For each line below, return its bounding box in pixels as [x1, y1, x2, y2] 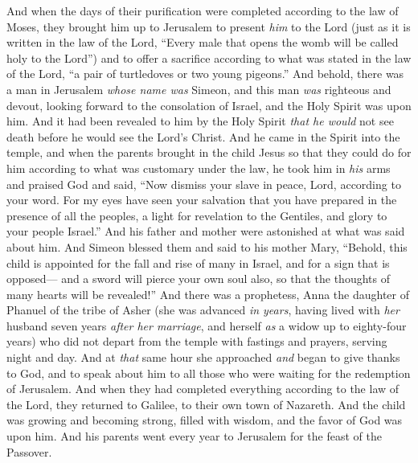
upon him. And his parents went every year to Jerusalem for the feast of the [6, 428, 382, 445]
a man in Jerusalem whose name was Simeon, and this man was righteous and [6, 80, 391, 97]
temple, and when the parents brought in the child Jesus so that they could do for [6, 144, 412, 161]
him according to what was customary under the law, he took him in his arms [6, 159, 391, 176]
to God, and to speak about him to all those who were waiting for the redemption [6, 364, 411, 381]
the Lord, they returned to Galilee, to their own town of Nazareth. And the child [6, 395, 406, 412]
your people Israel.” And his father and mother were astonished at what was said [6, 223, 405, 240]
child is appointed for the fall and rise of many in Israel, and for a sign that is [6, 254, 390, 271]
